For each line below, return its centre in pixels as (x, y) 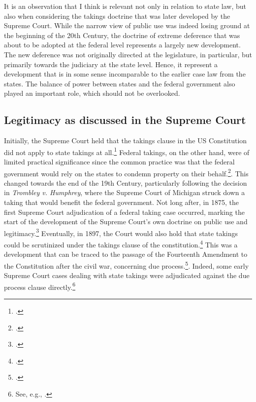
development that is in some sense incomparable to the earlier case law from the (125, 74)
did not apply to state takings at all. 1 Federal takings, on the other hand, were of (127, 151)
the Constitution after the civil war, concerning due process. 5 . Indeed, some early (127, 265)
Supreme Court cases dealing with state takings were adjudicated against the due (127, 275)
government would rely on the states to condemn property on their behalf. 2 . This (126, 172)
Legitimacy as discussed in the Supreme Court (125, 120)
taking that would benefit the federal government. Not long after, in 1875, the (121, 202)
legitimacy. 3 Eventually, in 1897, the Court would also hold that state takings (121, 232)
